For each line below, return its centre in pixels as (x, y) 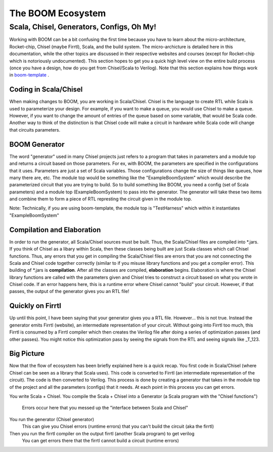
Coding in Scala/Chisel (46, 89)
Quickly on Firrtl (35, 306)
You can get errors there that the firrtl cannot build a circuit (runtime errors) (101, 440)
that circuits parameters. (35, 130)
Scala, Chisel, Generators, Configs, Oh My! (83, 27)
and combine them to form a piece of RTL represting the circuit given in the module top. (101, 199)
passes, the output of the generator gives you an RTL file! (69, 292)
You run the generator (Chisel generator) (52, 419)
